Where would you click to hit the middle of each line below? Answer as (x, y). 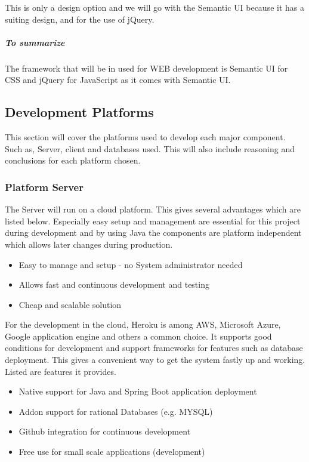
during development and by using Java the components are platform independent (153, 232)
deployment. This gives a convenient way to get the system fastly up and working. (155, 360)
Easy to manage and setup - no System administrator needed (131, 264)
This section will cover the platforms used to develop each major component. (145, 137)
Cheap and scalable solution (70, 304)
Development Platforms (79, 112)
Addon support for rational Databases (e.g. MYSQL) (116, 411)
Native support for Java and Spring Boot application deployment (138, 391)
